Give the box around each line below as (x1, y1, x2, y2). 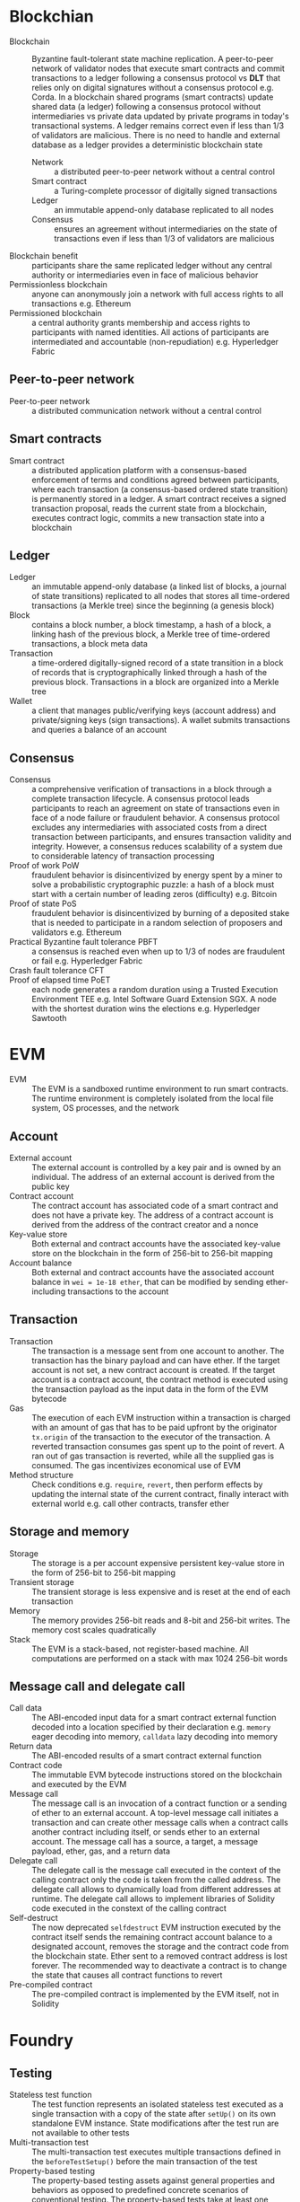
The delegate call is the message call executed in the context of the (31, 1865, 281, 1876)
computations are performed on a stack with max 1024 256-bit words (31, 1652, 288, 1663)
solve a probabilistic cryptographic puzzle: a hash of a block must (31, 879, 275, 890)
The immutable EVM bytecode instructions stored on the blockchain (31, 1769, 283, 1780)
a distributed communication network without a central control (31, 405, 262, 416)
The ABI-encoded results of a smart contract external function (31, 1750, 262, 1761)
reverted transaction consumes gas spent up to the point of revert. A (31, 1440, 285, 1451)
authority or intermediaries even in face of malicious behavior (31, 269, 259, 280)
